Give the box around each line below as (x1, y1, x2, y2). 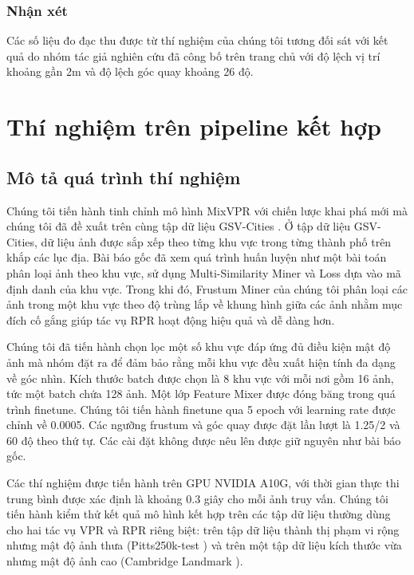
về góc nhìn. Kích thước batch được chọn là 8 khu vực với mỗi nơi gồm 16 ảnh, (6, 369, 394, 386)
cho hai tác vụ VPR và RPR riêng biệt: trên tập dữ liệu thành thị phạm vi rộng (6, 521, 400, 538)
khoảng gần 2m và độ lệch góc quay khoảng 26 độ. (6, 63, 254, 80)
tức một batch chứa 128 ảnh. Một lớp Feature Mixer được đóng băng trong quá (6, 385, 396, 402)
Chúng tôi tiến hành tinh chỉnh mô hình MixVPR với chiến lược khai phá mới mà (6, 202, 408, 219)
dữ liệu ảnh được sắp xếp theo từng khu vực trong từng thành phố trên (41, 233, 392, 250)
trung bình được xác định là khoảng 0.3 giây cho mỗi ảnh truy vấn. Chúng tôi (6, 490, 388, 506)
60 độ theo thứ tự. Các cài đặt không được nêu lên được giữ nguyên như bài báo (6, 431, 401, 448)
